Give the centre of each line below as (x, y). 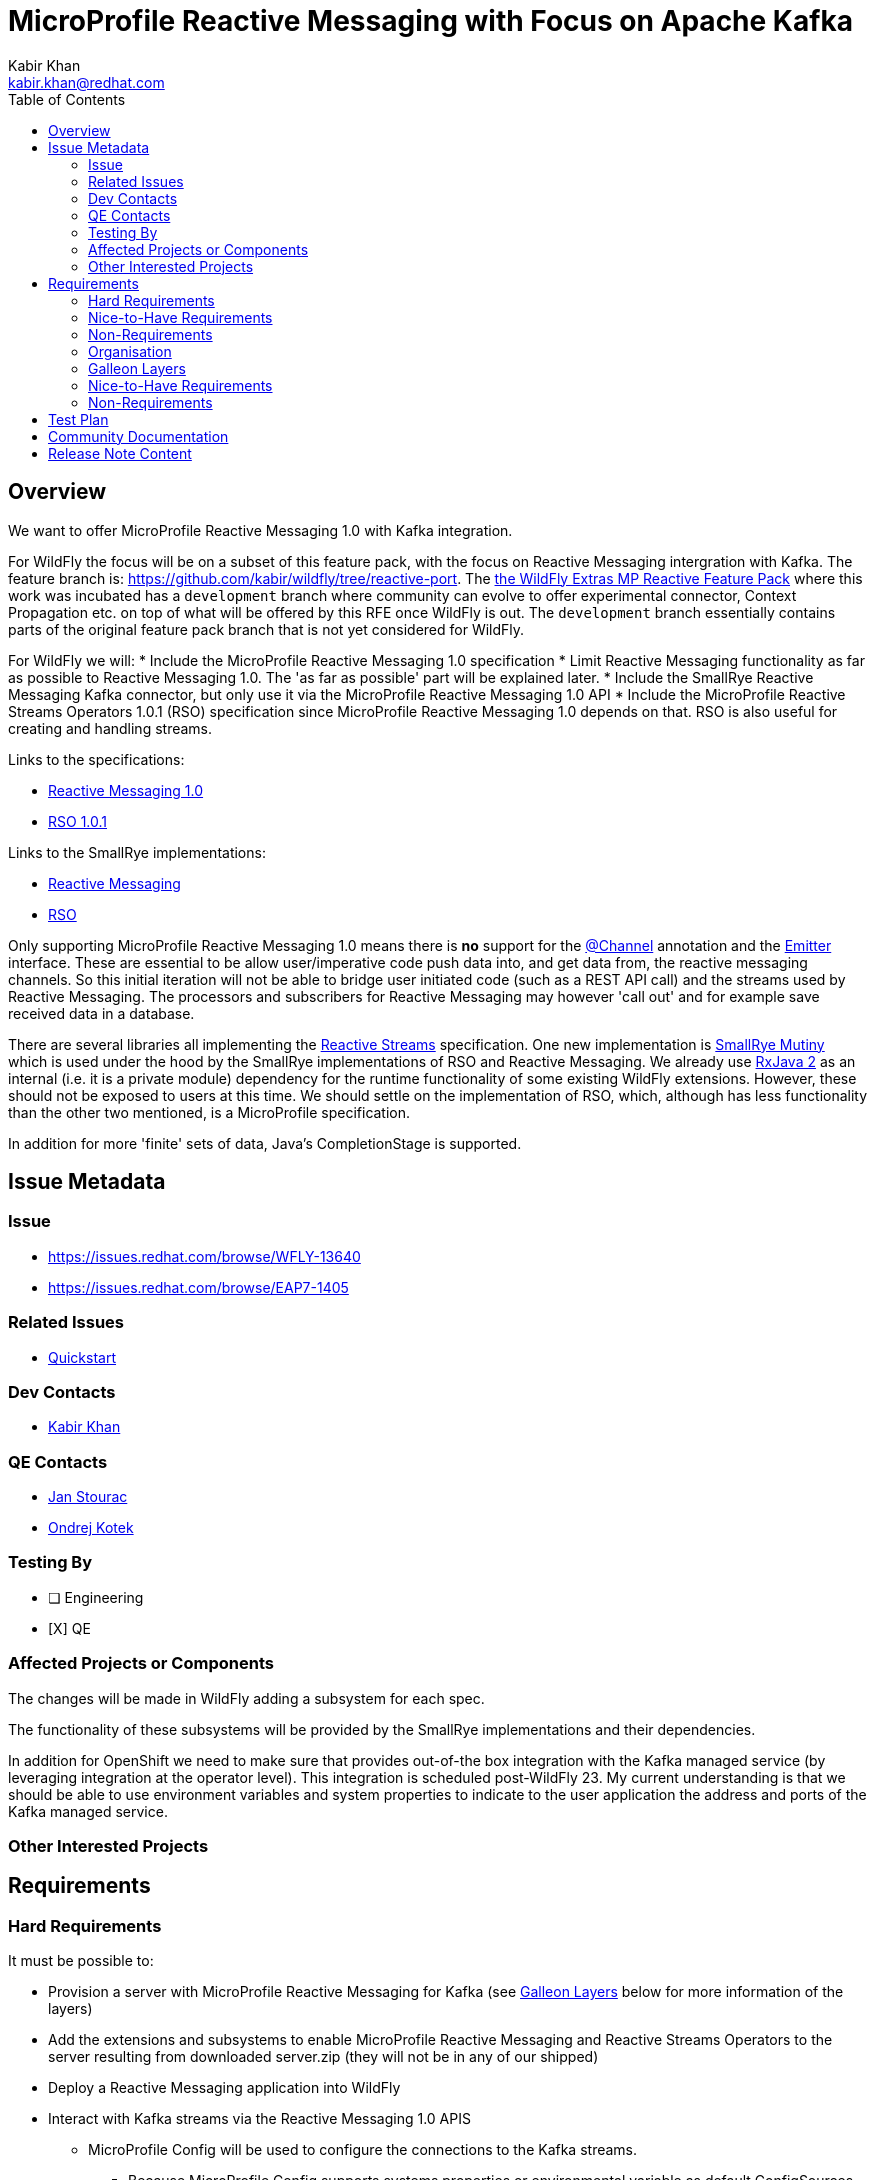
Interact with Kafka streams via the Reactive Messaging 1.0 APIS (259, 2119)
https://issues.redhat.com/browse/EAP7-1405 (198, 1287)
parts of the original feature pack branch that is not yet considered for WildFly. (266, 629)
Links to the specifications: (96, 759)
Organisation (130, 351)
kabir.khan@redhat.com (86, 82)
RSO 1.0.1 (78, 821)
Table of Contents (67, 99)
